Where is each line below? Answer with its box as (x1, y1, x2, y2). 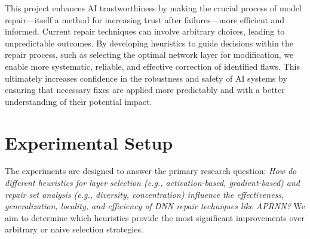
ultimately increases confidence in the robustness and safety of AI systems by (5, 72, 287, 84)
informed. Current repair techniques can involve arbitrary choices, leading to (5, 25, 285, 38)
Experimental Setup (5, 130, 173, 154)
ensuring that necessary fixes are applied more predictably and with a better (5, 83, 285, 96)
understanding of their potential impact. (5, 95, 152, 107)
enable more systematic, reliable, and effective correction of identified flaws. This (5, 60, 300, 72)
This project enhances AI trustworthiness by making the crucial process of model (5, 2, 302, 14)
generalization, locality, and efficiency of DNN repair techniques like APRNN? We (5, 200, 305, 212)
